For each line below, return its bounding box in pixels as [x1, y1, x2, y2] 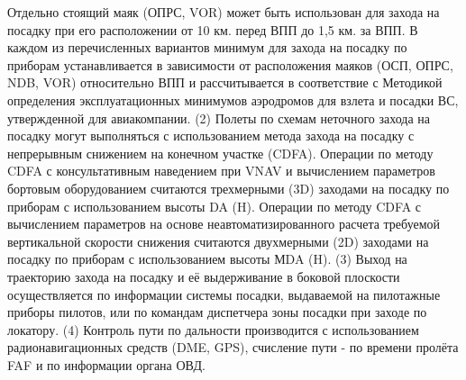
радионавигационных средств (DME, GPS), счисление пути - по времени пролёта [7, 338, 459, 357]
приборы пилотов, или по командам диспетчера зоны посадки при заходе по [7, 303, 427, 321]
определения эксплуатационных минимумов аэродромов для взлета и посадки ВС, [7, 90, 459, 109]
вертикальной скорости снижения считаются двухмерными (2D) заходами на [7, 231, 429, 250]
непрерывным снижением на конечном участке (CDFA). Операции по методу [7, 143, 434, 162]
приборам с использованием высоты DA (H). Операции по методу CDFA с [7, 196, 422, 215]
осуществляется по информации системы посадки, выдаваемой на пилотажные [7, 285, 441, 303]
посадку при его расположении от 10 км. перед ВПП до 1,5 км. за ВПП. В [7, 20, 418, 39]
